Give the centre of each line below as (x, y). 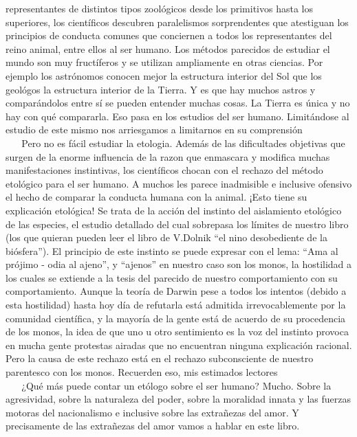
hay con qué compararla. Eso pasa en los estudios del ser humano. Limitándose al (177, 116)
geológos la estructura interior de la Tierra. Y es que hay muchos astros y (161, 89)
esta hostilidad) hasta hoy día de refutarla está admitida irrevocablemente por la (176, 305)
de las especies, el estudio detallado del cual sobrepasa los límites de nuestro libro (177, 224)
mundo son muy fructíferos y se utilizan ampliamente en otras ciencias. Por (164, 62)
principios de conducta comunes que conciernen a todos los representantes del (169, 35)
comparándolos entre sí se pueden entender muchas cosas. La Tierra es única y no (178, 103)
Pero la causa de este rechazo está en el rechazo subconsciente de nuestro (160, 358)
